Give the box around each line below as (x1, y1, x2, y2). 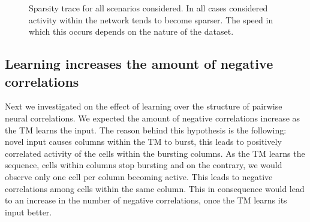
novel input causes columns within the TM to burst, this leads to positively (5, 135, 282, 148)
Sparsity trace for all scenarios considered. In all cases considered (29, 2, 268, 14)
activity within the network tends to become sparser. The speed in (29, 13, 273, 26)
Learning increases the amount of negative (5, 54, 273, 73)
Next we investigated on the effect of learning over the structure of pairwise (5, 100, 282, 112)
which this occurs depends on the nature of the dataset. (29, 25, 234, 38)
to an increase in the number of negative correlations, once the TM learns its (5, 194, 287, 206)
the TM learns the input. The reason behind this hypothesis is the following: (5, 123, 287, 136)
